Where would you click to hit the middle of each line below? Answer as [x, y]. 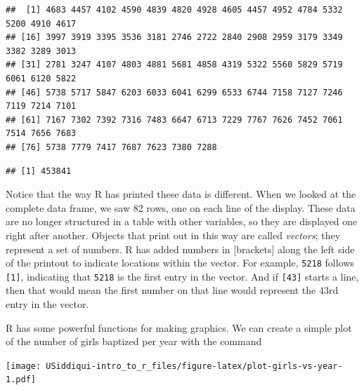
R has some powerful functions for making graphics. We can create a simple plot [179, 327]
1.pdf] [21, 380]
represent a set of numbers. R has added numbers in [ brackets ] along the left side [180, 249]
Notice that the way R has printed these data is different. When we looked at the [181, 194]
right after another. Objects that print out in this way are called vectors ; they [173, 235]
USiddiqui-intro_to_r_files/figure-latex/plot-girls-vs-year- [194, 366]
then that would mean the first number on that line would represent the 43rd [172, 290]
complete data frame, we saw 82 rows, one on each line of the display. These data [181, 207]
